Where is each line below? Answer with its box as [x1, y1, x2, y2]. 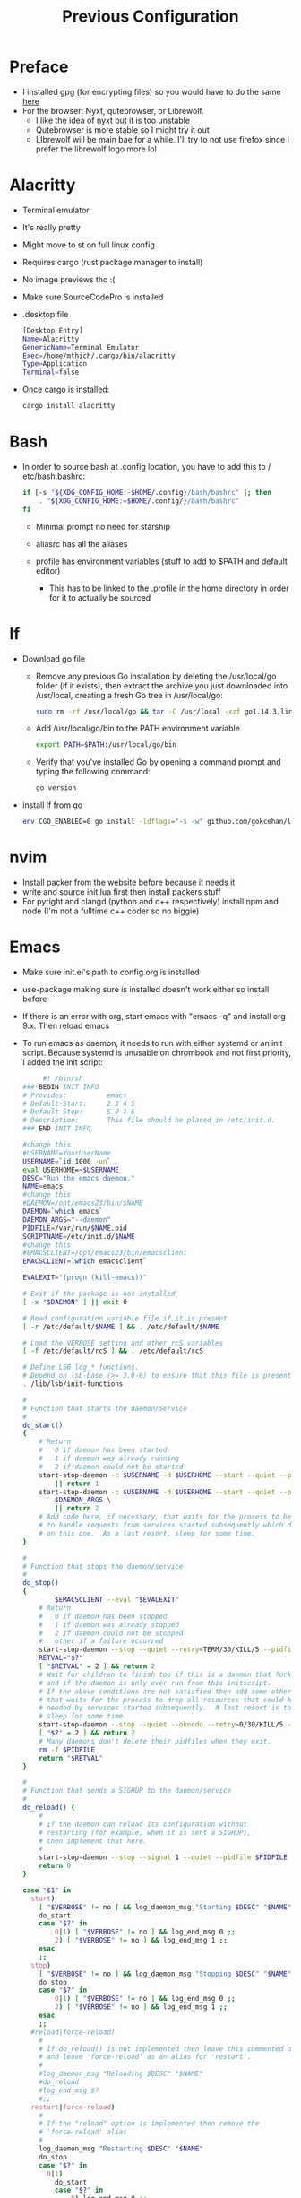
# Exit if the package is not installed [21, 1289, 176, 1298]
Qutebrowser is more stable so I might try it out [35, 124, 211, 135]
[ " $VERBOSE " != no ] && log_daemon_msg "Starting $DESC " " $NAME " [39, 1902, 292, 1911]
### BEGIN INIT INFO [21, 1082, 99, 1091]
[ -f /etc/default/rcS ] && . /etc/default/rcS [21, 1346, 204, 1355]
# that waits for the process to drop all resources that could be [39, 1695, 296, 1704]
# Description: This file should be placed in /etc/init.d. [21, 1116, 276, 1125]
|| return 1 [55, 1479, 99, 1488]
